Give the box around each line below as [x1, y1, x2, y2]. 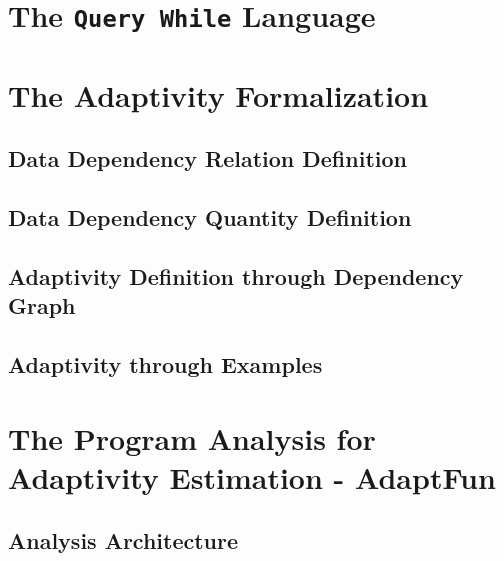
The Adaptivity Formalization [8, 74, 429, 115]
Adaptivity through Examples [8, 349, 323, 379]
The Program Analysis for [8, 417, 376, 458]
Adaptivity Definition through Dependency [8, 260, 464, 291]
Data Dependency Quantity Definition [8, 202, 412, 233]
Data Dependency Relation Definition [8, 143, 407, 174]
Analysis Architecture [8, 525, 239, 556]
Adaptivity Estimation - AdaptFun [8, 456, 496, 497]
